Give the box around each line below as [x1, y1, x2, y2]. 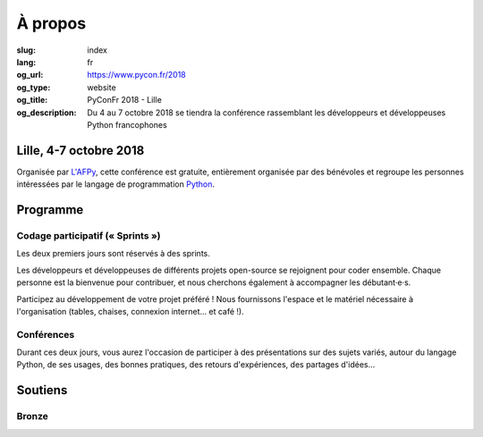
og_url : [16, 70, 44, 80]
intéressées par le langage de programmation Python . [16, 179, 215, 189]
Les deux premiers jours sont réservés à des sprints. [16, 248, 210, 259]
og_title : [16, 95, 48, 105]
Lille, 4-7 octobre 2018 [16, 143, 145, 158]
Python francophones [87, 119, 167, 130]
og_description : [16, 107, 77, 118]
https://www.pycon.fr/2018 [87, 70, 187, 80]
